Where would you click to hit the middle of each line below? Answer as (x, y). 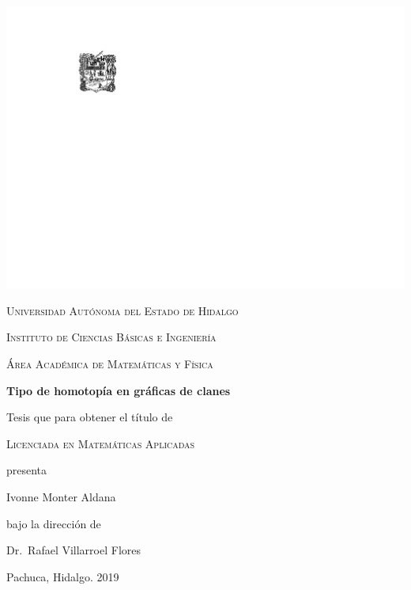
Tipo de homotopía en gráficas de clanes (119, 390)
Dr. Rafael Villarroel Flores (74, 550)
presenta (27, 470)
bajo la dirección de (54, 523)
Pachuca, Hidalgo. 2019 (63, 576)
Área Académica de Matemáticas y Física (110, 363)
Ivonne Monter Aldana (61, 496)
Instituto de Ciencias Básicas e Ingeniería (111, 337)
